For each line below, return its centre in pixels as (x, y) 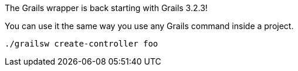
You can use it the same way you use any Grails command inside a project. (149, 26)
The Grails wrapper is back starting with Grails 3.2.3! (106, 8)
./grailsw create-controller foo (82, 44)
